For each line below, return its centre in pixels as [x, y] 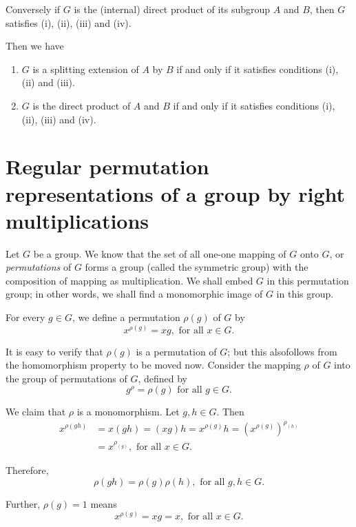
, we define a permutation [126, 317]
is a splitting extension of [86, 69]
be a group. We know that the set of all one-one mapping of [160, 253]
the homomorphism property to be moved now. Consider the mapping [153, 365]
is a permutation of [176, 351]
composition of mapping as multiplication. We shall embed [129, 280]
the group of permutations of [66, 378]
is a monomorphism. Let [128, 412]
